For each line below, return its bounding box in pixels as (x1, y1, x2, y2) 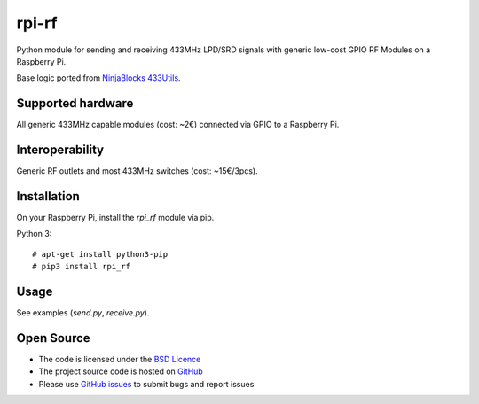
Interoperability (16, 143, 105, 158)
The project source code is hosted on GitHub (38, 366, 203, 377)
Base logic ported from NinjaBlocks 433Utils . (16, 73, 181, 83)
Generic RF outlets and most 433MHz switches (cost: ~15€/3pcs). (16, 166, 258, 176)
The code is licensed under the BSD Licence (38, 354, 201, 365)
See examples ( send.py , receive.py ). (16, 307, 150, 318)
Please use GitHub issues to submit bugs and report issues (38, 378, 255, 389)
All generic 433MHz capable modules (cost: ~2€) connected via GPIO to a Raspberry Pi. (16, 120, 340, 130)
